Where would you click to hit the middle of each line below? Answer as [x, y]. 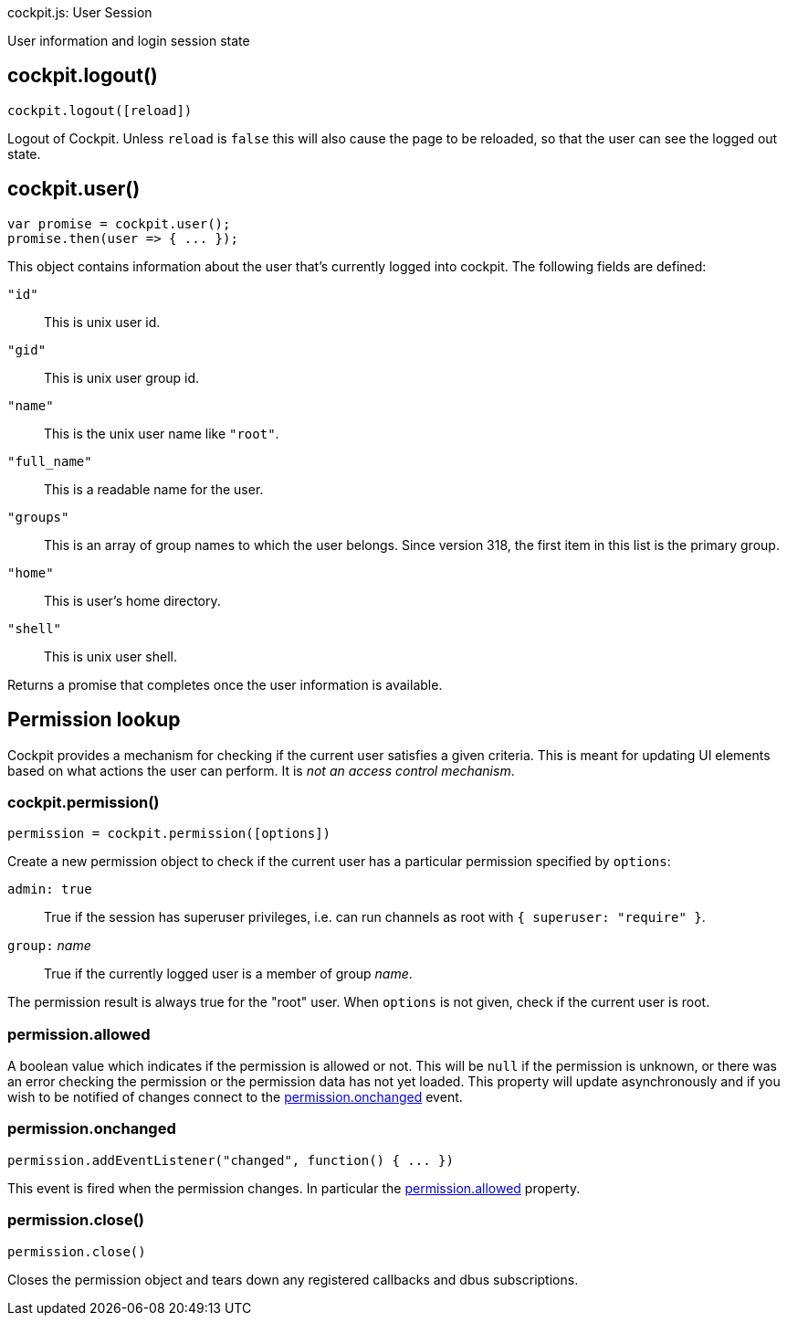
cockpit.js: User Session [80, 12]
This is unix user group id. [122, 377]
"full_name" [50, 461]
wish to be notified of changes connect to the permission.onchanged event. [235, 1097]
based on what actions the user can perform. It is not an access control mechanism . [261, 770]
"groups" [38, 517]
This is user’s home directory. [132, 600]
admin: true [50, 889]
